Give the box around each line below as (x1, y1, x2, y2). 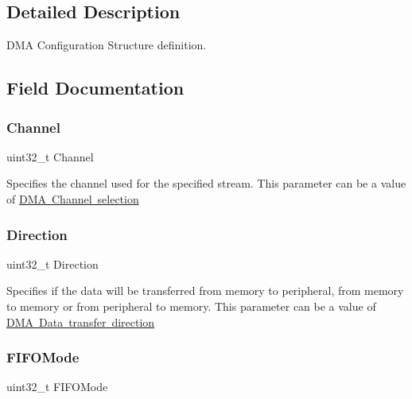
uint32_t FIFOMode (6, 378, 108, 395)
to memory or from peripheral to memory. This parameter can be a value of (6, 297, 376, 314)
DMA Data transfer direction (6, 313, 155, 330)
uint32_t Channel (6, 148, 94, 165)
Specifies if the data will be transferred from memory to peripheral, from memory (6, 282, 404, 299)
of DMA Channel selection (6, 190, 139, 207)
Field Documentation (6, 76, 185, 100)
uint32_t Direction (6, 255, 99, 272)
